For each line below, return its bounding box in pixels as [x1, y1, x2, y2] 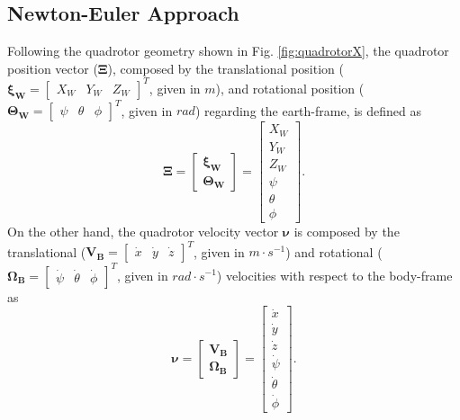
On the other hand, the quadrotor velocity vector [7, 221, 279, 240]
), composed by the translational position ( [107, 58, 344, 77]
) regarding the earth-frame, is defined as [194, 101, 422, 120]
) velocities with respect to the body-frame [216, 265, 453, 284]
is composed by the [293, 221, 400, 240]
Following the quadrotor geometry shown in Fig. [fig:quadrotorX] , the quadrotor [7, 41, 449, 60]
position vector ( [7, 58, 98, 77]
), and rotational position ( [215, 78, 365, 97]
